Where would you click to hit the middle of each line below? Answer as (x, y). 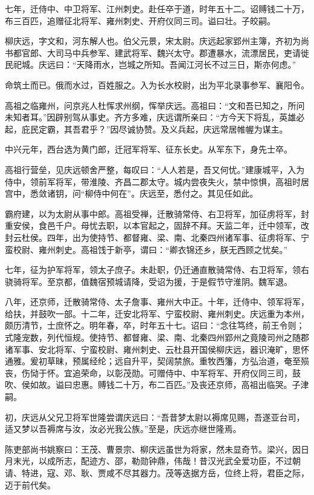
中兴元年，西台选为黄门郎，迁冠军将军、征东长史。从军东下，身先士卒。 (149, 149)
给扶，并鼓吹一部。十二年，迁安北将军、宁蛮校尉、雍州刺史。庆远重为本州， (157, 313)
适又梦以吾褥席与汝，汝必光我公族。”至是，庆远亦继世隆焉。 (123, 429)
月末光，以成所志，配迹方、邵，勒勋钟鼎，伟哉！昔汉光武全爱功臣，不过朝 (153, 461)
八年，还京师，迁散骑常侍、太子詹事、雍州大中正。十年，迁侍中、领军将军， (157, 302)
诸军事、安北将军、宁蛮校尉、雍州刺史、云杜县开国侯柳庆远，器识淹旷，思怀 (157, 349)
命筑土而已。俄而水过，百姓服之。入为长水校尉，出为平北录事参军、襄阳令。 (157, 84)
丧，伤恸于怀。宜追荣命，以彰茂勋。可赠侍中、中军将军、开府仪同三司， (149, 372)
